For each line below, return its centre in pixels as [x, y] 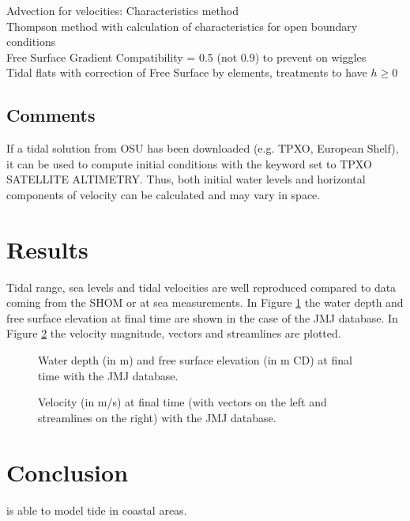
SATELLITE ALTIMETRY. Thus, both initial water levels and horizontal [186, 179]
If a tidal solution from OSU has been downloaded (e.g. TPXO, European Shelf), [203, 148]
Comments [51, 115]
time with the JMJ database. [108, 375]
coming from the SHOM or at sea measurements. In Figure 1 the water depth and [205, 302]
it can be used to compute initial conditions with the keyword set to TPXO [189, 163]
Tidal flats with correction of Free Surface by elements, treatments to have [187, 72]
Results [47, 249]
